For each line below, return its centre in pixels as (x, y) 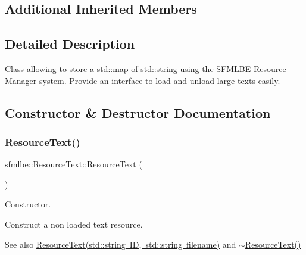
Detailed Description (70, 44)
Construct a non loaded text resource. (74, 224)
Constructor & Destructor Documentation (138, 112)
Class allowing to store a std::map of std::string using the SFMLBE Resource (146, 68)
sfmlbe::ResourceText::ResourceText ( (74, 164)
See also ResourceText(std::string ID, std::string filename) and (121, 244)
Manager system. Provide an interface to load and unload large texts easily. (143, 80)
